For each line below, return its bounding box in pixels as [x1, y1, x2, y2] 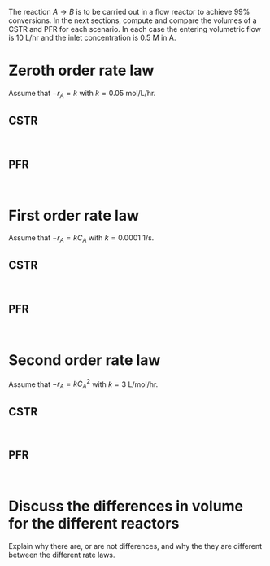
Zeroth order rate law [8, 61, 155, 80]
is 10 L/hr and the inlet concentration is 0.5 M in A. [8, 33, 176, 42]
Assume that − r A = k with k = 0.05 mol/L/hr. [8, 88, 156, 100]
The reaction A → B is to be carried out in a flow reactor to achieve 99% [8, 7, 250, 16]
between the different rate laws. [8, 550, 115, 559]
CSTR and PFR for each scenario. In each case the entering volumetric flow [8, 24, 262, 33]
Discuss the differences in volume [8, 497, 244, 516]
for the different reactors [8, 514, 180, 533]
